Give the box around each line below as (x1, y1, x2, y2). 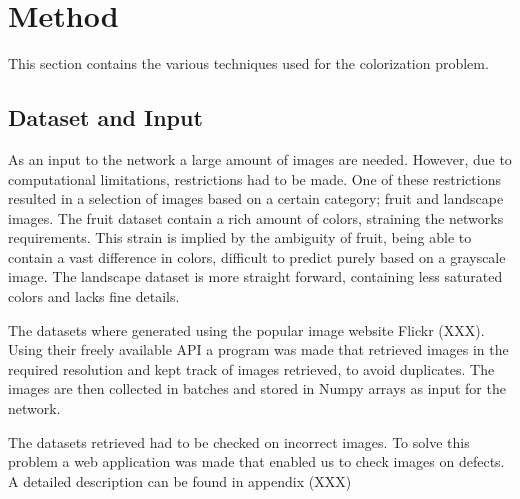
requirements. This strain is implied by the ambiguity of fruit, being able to (8, 227, 472, 248)
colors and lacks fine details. (8, 286, 180, 307)
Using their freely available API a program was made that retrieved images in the (8, 339, 509, 360)
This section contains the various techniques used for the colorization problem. (8, 53, 489, 74)
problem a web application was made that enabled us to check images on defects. (8, 451, 505, 472)
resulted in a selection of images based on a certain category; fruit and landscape (8, 188, 504, 209)
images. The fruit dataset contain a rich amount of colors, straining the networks (8, 207, 504, 228)
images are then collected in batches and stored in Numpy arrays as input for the (8, 378, 506, 399)
